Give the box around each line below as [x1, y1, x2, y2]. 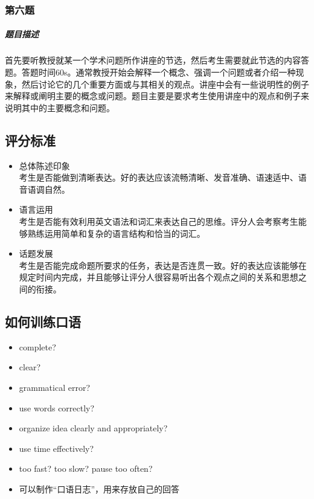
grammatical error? [19, 381, 91, 393]
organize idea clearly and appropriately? [19, 422, 168, 434]
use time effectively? [19, 442, 94, 454]
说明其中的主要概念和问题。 [5, 101, 115, 114]
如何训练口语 [5, 312, 81, 330]
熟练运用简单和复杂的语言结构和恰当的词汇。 [27, 227, 205, 239]
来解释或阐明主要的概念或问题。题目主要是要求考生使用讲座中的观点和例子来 [5, 89, 309, 102]
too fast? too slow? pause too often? [19, 462, 153, 475]
